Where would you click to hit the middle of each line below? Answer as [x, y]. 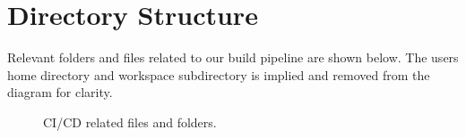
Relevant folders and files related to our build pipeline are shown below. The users [233, 57]
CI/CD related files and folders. [130, 122]
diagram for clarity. [60, 92]
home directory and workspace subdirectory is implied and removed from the [219, 74]
